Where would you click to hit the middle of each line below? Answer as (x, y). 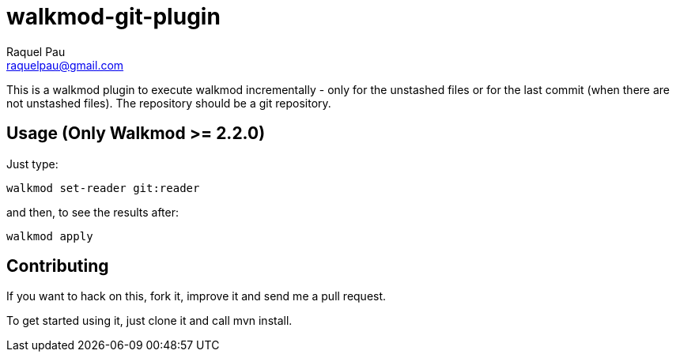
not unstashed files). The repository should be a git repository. (169, 103)
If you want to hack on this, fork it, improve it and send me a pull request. (196, 296)
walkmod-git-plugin (113, 17)
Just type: (32, 164)
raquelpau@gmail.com (65, 65)
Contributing (58, 266)
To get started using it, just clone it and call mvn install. (149, 321)
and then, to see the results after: (93, 212)
